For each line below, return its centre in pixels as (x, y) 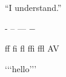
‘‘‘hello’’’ (21, 68)
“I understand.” (33, 7)
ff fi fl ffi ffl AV (32, 48)
